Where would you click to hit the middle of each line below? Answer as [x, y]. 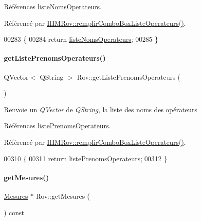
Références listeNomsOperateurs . [53, 6]
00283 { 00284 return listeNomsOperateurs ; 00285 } [81, 39]
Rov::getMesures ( [63, 195]
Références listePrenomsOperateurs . [57, 126]
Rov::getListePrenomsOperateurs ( [129, 76]
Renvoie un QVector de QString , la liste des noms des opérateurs [101, 109]
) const [14, 212]
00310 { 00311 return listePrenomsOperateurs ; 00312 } [86, 158]
